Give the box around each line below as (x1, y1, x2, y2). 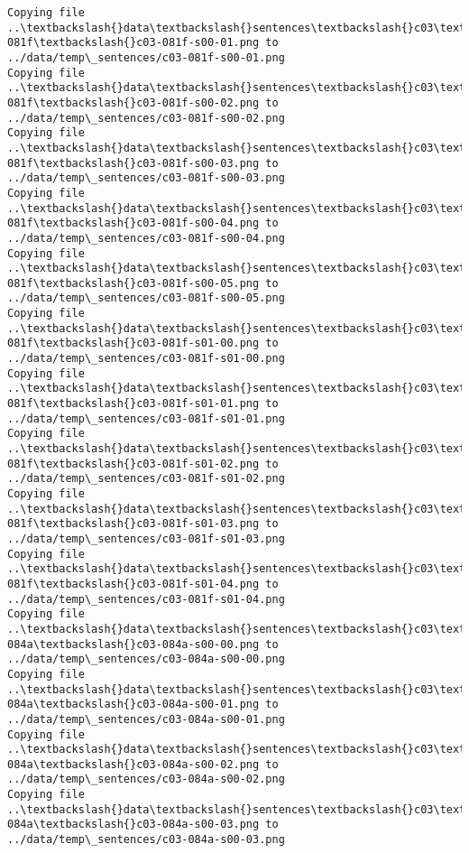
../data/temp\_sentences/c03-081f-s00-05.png (7, 292, 285, 305)
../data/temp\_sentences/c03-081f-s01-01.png (7, 412, 285, 425)
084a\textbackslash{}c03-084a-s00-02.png (7, 757, 260, 771)
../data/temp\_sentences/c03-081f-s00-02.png (7, 111, 285, 125)
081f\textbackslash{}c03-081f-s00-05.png (7, 276, 260, 290)
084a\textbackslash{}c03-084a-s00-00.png (7, 637, 260, 651)
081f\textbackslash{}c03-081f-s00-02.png (7, 96, 260, 109)
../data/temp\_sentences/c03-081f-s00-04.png (7, 231, 285, 245)
